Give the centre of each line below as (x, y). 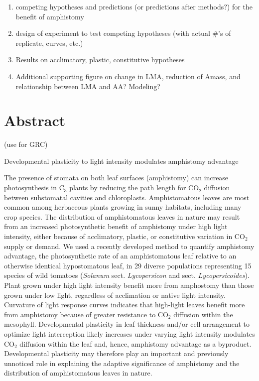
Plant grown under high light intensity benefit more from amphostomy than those (129, 285)
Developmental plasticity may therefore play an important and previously (116, 353)
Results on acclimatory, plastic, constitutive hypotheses (100, 60)
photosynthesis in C (34, 188)
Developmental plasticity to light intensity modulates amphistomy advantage (121, 161)
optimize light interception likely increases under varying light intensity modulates (129, 333)
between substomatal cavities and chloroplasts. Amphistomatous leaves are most (127, 197)
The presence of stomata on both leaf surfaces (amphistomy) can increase (116, 178)
